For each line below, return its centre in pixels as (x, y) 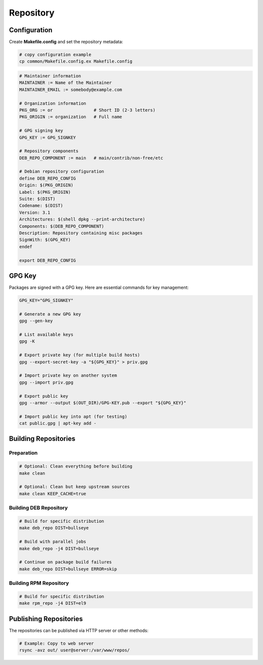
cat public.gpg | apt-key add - (58, 423)
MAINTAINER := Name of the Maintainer (66, 83)
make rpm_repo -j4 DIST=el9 (53, 603)
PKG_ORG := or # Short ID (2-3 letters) (87, 110)
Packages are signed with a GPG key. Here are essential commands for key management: (99, 287)
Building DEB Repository (38, 508)
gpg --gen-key (36, 321)
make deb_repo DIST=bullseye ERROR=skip (68, 569)
